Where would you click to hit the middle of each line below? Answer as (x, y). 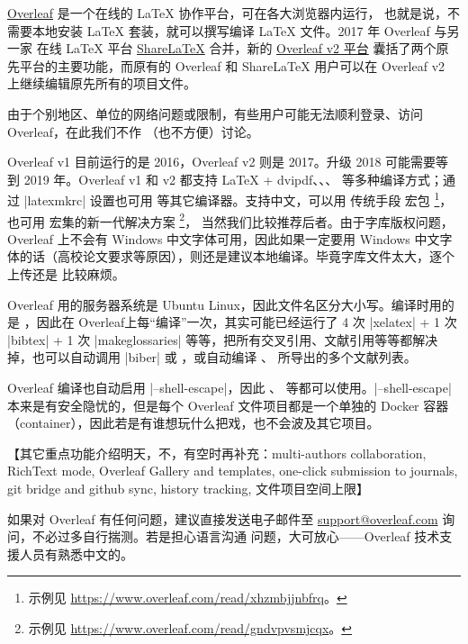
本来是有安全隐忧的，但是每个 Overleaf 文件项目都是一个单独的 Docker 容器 (228, 405)
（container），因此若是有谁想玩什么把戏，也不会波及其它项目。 (193, 423)
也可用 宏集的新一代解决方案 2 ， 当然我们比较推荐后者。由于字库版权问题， (230, 220)
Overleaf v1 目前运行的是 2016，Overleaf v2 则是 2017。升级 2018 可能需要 (222, 162)
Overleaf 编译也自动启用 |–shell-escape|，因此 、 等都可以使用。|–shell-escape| (229, 387)
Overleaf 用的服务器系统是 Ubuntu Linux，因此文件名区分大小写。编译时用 (225, 304)
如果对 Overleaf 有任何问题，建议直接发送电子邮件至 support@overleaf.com (223, 518)
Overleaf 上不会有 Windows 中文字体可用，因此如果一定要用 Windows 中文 (224, 238)
